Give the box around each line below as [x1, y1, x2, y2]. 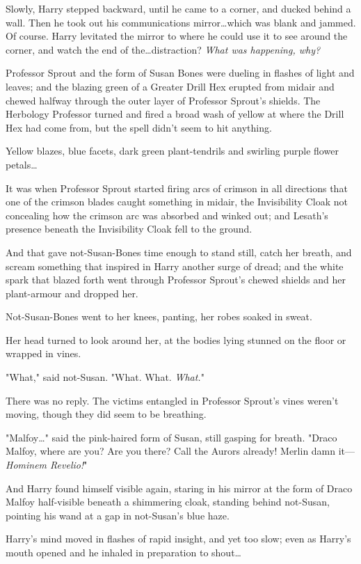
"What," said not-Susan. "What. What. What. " [6, 370, 204, 384]
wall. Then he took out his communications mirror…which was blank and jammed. [6, 15, 356, 29]
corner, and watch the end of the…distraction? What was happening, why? [6, 42, 321, 56]
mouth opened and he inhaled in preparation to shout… [6, 545, 241, 559]
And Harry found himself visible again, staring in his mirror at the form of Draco [6, 480, 353, 495]
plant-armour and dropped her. [6, 285, 138, 300]
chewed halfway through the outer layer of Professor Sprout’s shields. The [6, 93, 321, 107]
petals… [6, 157, 38, 171]
